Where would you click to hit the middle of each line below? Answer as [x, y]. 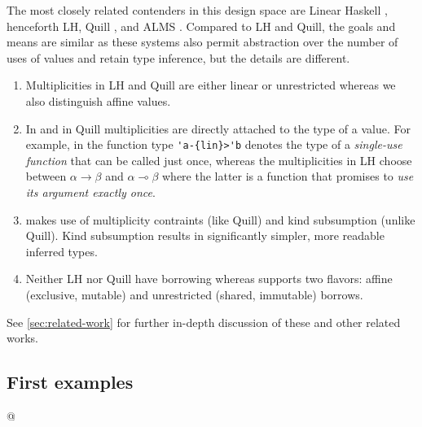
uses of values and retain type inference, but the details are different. [178, 57]
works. [23, 338]
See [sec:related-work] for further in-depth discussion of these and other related [204, 322]
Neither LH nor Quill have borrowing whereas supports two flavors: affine [209, 279]
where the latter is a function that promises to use [288, 176]
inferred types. [62, 251]
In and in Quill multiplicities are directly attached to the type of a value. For [218, 128]
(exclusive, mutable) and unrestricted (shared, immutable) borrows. [194, 294]
